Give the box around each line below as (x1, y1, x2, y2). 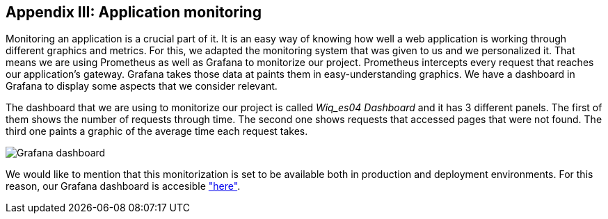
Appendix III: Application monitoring (6, 3, 262, 21)
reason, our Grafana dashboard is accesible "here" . (6, 180, 241, 193)
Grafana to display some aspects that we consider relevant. (6, 80, 278, 92)
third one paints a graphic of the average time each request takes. (6, 125, 308, 138)
